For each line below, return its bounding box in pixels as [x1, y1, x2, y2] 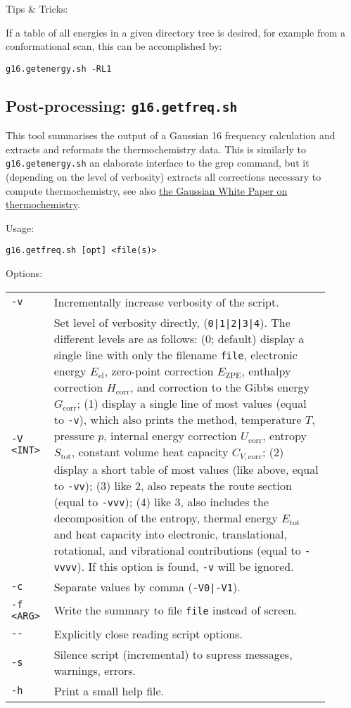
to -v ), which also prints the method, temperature [53, 411, 302, 427]
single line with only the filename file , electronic [53, 346, 298, 363]
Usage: [6, 220, 34, 235]
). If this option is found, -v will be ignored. [77, 558, 294, 574]
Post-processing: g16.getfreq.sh [6, 94, 238, 116]
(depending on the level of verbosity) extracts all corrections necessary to [6, 169, 321, 184]
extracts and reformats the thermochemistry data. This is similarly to [6, 141, 306, 156]
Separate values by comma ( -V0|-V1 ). [53, 578, 241, 595]
